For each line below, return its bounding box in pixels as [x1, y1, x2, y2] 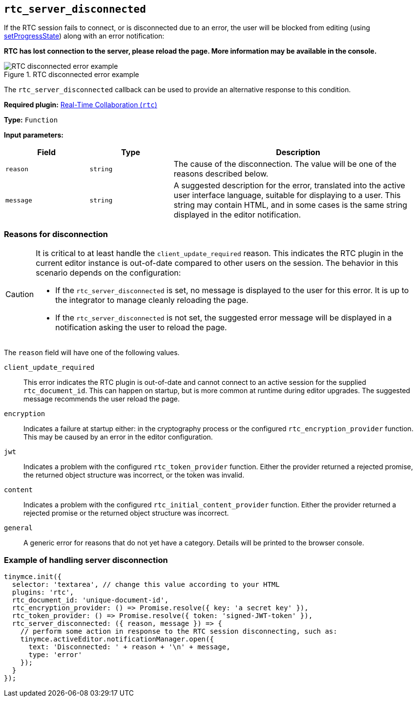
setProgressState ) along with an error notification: [4, 32, 165, 40]
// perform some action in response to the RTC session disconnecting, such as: [20, 627, 337, 635]
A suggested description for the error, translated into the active [173, 180, 405, 191]
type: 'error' [28, 650, 83, 659]
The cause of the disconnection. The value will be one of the [173, 159, 396, 169]
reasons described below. [173, 169, 269, 179]
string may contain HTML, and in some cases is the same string [173, 200, 407, 210]
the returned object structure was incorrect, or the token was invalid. [23, 471, 245, 480]
